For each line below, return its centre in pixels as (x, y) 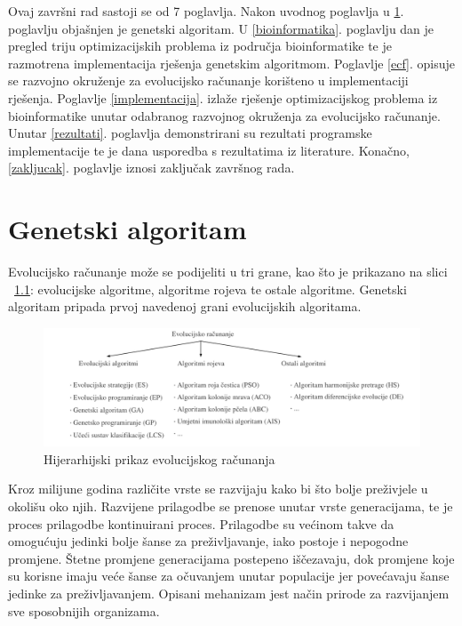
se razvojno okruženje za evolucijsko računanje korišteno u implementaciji (208, 80)
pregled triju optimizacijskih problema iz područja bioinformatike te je (200, 46)
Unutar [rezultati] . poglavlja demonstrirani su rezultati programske (190, 133)
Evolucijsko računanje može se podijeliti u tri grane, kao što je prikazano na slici (228, 272)
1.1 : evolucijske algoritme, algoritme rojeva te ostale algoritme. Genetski (211, 289)
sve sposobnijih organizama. (84, 610)
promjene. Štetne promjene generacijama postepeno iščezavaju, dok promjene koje (231, 558)
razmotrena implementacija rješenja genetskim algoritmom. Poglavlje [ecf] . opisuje (232, 63)
